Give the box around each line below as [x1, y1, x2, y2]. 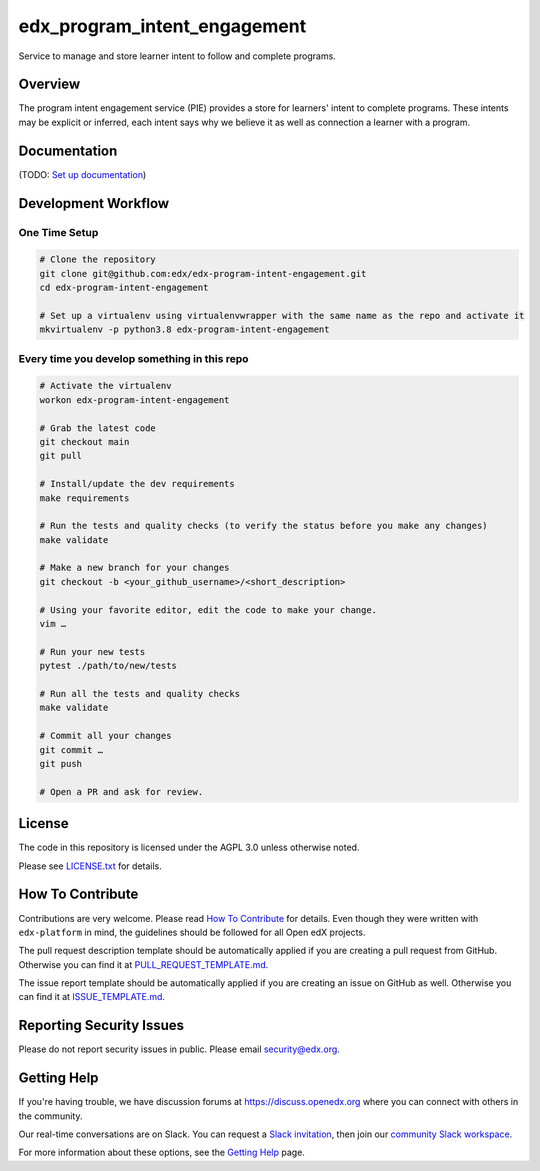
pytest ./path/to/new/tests [39, 660, 177, 672]
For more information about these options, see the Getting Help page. [18, 1146, 305, 1159]
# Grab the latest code [39, 422, 157, 434]
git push [39, 758, 83, 769]
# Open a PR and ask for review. [39, 786, 204, 797]
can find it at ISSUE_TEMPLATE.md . [18, 991, 165, 1003]
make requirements [39, 492, 130, 504]
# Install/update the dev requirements [39, 478, 235, 490]
